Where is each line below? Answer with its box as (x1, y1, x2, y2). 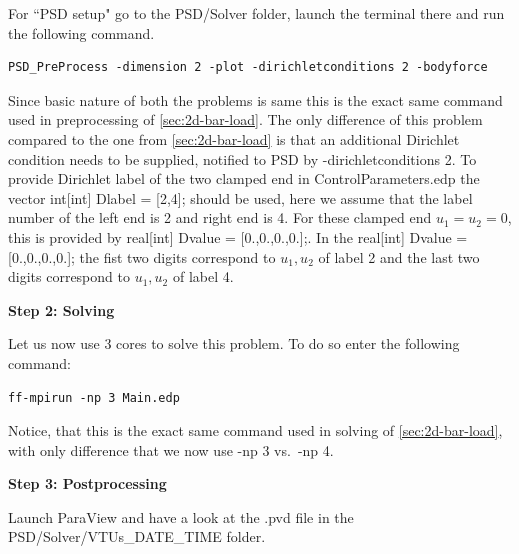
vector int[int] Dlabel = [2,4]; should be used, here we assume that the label (8, 187, 473, 208)
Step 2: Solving (8, 299, 115, 320)
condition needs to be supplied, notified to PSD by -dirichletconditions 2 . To (8, 148, 477, 169)
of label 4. (172, 266, 234, 287)
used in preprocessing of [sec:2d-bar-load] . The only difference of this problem (8, 109, 483, 130)
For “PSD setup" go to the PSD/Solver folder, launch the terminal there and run (8, 3, 505, 23)
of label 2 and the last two (318, 246, 480, 267)
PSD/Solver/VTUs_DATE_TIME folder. (8, 526, 266, 547)
